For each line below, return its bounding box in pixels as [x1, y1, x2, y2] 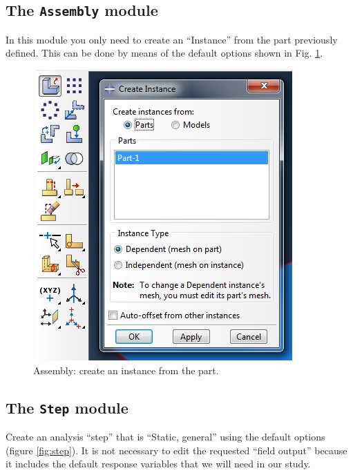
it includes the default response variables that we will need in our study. [6, 456, 311, 471]
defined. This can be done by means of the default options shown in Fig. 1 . [6, 46, 323, 60]
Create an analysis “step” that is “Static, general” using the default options [6, 429, 325, 443]
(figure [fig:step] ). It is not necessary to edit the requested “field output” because [6, 443, 347, 457]
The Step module [6, 396, 128, 418]
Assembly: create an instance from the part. [33, 362, 219, 377]
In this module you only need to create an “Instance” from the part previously [6, 32, 338, 46]
